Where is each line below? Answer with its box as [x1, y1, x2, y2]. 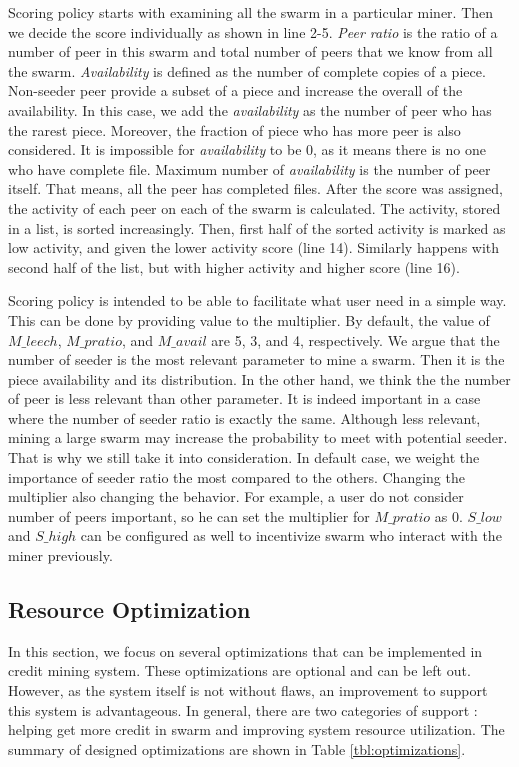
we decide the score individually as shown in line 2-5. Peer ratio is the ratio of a [8, 21, 498, 42]
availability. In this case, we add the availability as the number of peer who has [8, 99, 492, 120]
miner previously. [8, 545, 113, 566]
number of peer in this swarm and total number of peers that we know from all [8, 41, 493, 62]
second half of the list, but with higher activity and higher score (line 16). [8, 256, 460, 277]
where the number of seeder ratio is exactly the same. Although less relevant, [8, 407, 481, 428]
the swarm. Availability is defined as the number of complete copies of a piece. [8, 60, 486, 81]
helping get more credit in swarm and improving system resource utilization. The [8, 719, 505, 740]
